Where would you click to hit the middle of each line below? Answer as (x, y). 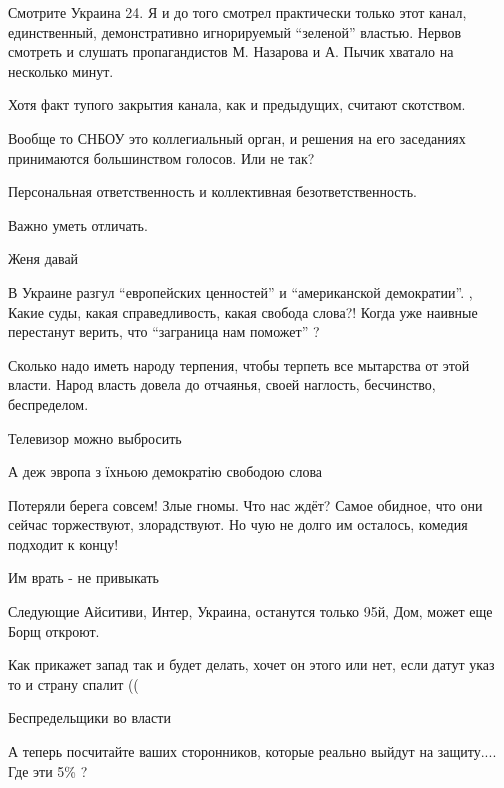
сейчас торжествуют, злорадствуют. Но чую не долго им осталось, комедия (238, 524)
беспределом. (48, 403)
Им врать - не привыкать (83, 577)
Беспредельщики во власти (89, 717)
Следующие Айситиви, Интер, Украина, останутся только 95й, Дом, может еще (250, 611)
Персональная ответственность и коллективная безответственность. (212, 191)
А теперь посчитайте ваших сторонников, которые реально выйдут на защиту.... (252, 751)
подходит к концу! (63, 543)
